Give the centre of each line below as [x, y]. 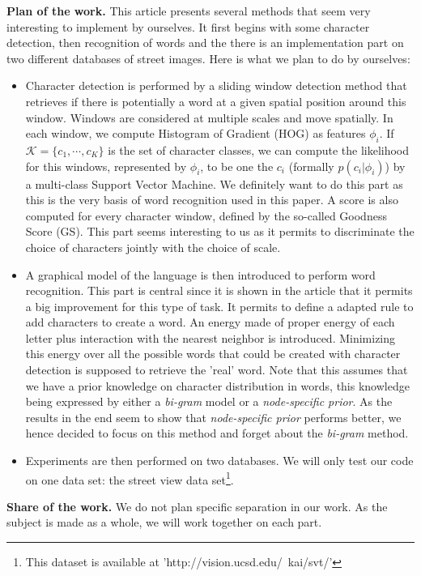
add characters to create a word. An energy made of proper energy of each [210, 322]
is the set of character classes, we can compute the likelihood [259, 149]
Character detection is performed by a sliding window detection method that [216, 85]
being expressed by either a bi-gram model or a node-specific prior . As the [209, 401]
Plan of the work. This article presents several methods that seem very [189, 11]
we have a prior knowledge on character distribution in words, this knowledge [217, 385]
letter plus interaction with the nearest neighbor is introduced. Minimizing [210, 337]
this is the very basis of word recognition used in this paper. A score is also [212, 200]
